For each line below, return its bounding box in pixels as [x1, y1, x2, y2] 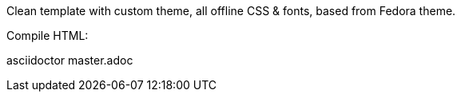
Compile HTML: [6, 29, 89, 42]
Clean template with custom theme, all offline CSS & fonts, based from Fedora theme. [6, 4, 456, 18]
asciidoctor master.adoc [6, 53, 133, 67]
